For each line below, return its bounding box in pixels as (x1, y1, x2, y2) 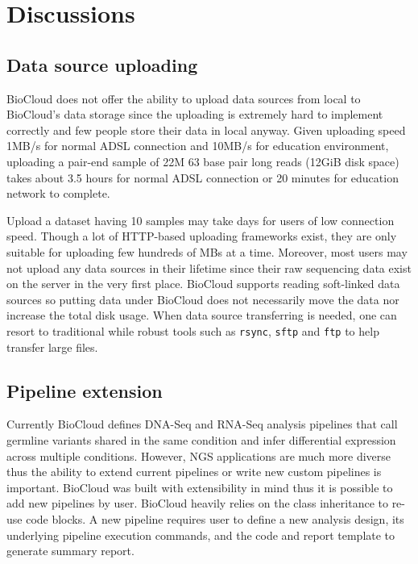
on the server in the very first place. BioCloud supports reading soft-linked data (6, 275, 400, 292)
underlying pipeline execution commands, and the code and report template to (6, 526, 395, 543)
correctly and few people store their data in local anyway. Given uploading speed (6, 121, 406, 138)
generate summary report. (6, 542, 135, 559)
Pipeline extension (6, 378, 163, 403)
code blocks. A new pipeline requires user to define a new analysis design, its (26, 510, 404, 527)
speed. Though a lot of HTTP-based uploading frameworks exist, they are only (6, 228, 397, 244)
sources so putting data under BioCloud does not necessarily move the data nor (6, 290, 399, 307)
